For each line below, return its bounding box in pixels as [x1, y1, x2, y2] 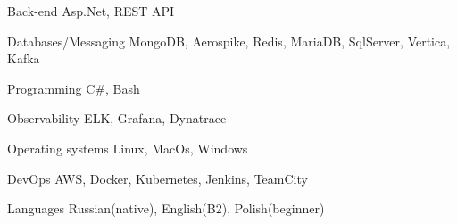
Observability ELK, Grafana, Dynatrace [7, 109, 227, 128]
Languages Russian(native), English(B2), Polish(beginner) [7, 199, 325, 218]
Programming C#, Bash [7, 79, 140, 97]
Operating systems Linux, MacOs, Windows [7, 138, 248, 157]
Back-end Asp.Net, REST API [7, 2, 175, 20]
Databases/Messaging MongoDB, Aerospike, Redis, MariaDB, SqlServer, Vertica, [7, 31, 451, 50]
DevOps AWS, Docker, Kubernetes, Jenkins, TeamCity [7, 169, 308, 187]
